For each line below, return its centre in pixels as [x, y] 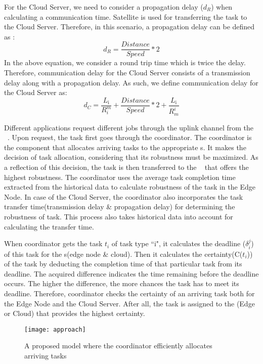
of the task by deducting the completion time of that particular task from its [123, 264]
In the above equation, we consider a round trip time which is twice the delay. [125, 62]
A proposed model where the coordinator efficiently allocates [118, 346]
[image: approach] [55, 329]
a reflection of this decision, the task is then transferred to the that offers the [126, 167]
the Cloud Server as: [36, 92]
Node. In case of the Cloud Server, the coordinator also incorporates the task [124, 196]
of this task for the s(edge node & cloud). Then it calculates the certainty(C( [123, 254]
